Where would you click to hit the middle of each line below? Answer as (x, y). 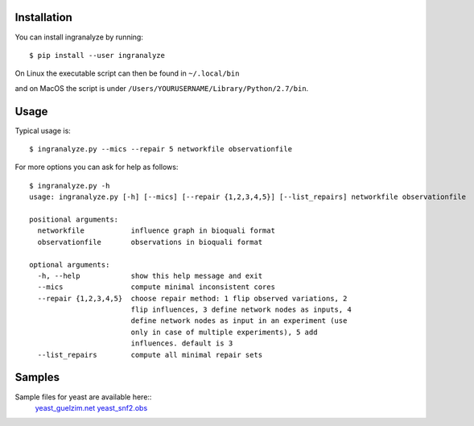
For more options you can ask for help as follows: (97, 167)
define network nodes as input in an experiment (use (239, 321)
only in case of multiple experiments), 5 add (224, 332)
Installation (43, 17)
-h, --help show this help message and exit (150, 275)
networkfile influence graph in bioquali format (156, 231)
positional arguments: (74, 219)
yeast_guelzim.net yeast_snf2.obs (91, 407)
